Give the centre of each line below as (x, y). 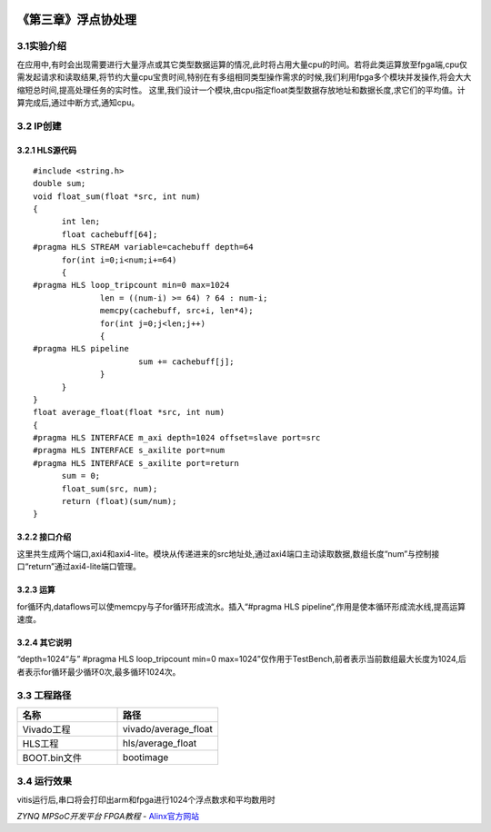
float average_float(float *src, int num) (129, 412)
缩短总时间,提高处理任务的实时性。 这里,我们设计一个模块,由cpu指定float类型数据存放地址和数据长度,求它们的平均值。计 (241, 90)
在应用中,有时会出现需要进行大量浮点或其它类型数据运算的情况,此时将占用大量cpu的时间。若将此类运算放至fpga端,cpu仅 (242, 64)
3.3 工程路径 (44, 695)
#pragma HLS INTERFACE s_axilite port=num (129, 451)
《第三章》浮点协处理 (76, 20)
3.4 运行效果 (45, 781)
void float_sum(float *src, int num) (117, 196)
